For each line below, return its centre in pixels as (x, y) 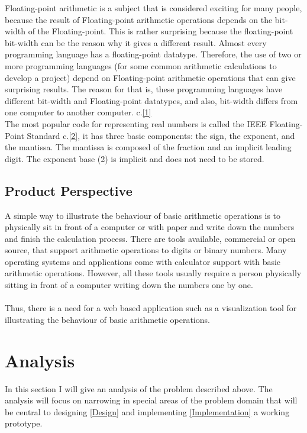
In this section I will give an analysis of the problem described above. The (139, 388)
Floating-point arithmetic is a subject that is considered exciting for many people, (153, 8)
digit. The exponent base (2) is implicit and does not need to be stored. (135, 158)
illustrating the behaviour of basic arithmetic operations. (107, 319)
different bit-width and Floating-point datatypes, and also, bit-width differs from (151, 100)
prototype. (24, 423)
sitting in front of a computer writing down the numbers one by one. (129, 285)
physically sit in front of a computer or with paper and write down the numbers (150, 227)
